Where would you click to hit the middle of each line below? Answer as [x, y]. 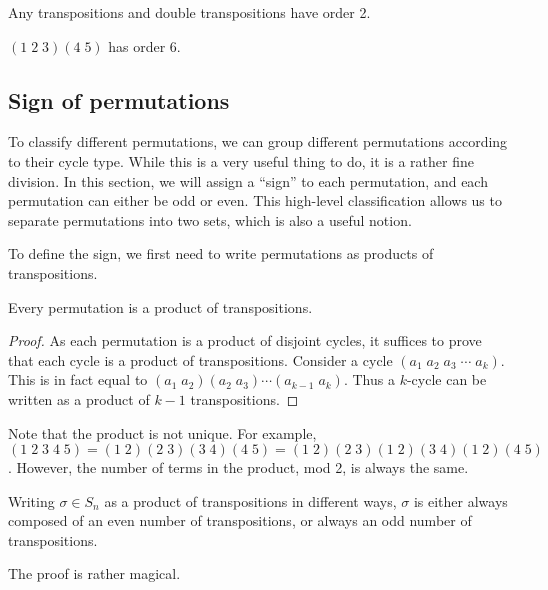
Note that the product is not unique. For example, [162, 432]
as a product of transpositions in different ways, [250, 500]
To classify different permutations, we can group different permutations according [258, 141]
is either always [460, 500]
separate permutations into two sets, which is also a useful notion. [210, 219]
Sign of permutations [119, 99]
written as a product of [79, 398]
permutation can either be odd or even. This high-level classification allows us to [255, 200]
